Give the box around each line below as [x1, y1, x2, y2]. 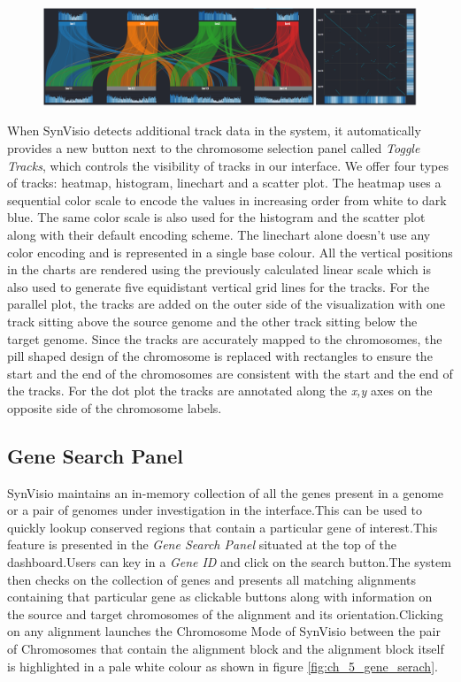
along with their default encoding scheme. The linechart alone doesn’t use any [7, 225, 431, 243]
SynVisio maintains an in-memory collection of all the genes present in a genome [7, 483, 444, 502]
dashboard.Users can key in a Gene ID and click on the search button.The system [7, 553, 451, 571]
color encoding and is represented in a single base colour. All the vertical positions [7, 242, 453, 261]
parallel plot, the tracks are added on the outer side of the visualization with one [7, 295, 446, 313]
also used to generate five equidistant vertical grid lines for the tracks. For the [7, 277, 430, 295]
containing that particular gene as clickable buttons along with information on [7, 587, 433, 606]
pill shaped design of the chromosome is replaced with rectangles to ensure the [7, 347, 433, 365]
